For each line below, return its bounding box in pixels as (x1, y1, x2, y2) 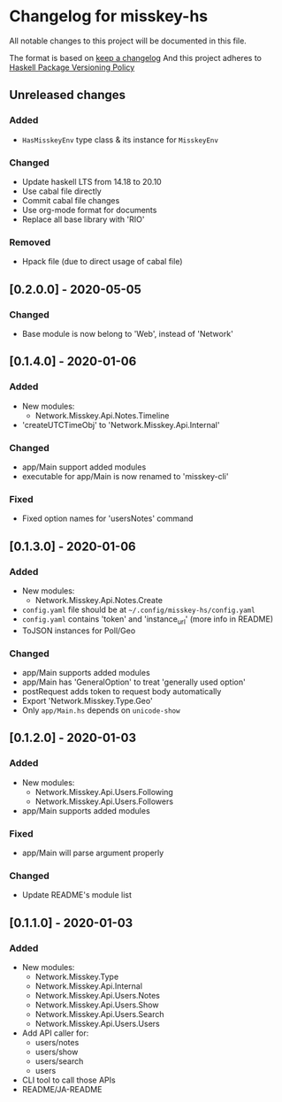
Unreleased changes (9, 88, 126, 103)
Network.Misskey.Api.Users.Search (34, 1008, 165, 1019)
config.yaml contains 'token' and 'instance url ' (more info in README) (21, 613, 274, 626)
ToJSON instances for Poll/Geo (21, 625, 136, 636)
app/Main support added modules (21, 462, 147, 472)
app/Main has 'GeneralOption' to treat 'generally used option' (21, 677, 246, 687)
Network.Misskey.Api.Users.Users (34, 1018, 161, 1029)
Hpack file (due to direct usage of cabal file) (21, 256, 183, 267)
